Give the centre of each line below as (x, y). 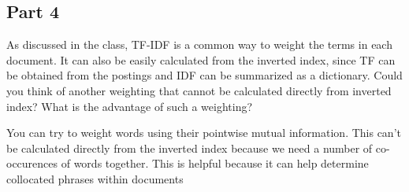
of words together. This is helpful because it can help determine (215, 163)
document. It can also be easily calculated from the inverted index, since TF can (201, 59)
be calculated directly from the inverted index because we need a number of (190, 148)
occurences (32, 163)
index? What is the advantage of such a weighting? (130, 106)
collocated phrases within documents (95, 178)
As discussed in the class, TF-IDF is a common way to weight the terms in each (199, 44)
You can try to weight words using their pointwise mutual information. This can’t (204, 133)
